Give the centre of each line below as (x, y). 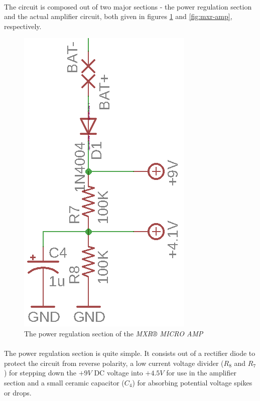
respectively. (23, 26)
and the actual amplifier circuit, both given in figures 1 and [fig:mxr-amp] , (118, 16)
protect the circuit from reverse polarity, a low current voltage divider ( (114, 363)
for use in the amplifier (201, 373)
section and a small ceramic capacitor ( (64, 382)
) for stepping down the (40, 373)
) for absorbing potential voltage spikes (192, 382)
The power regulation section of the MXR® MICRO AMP (114, 333)
